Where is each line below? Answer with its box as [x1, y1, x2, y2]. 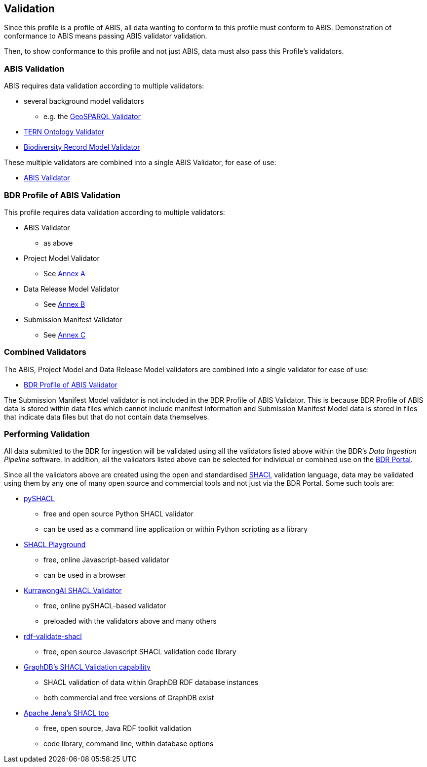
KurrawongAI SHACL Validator [24, 586, 122, 595]
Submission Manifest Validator [24, 315, 122, 324]
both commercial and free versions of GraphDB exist [43, 693, 214, 702]
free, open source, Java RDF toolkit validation [43, 724, 192, 733]
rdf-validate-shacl [24, 632, 82, 641]
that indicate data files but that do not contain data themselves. [4, 412, 209, 421]
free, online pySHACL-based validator [43, 601, 166, 610]
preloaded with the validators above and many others [43, 617, 217, 626]
